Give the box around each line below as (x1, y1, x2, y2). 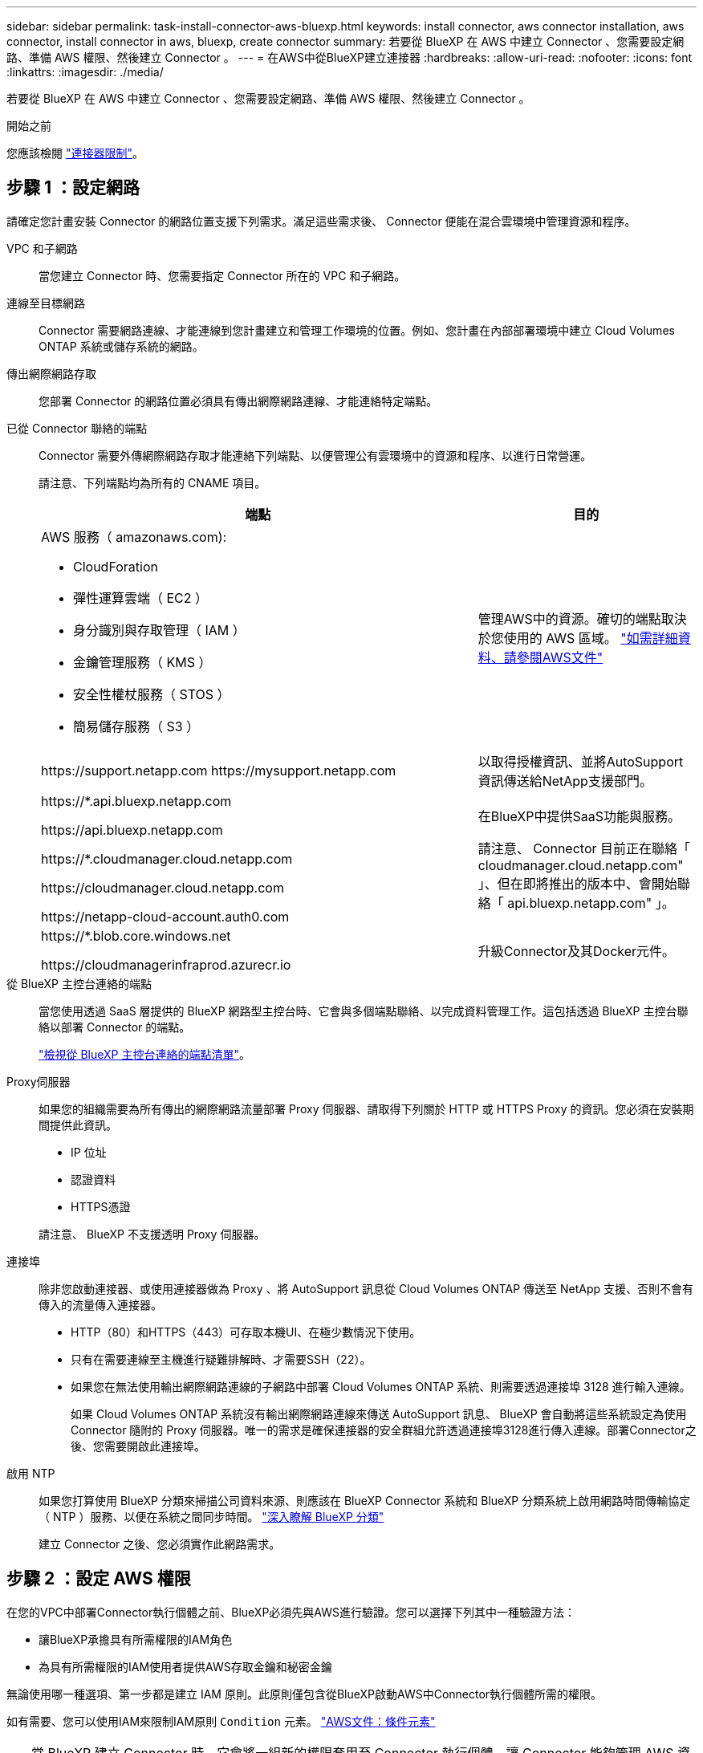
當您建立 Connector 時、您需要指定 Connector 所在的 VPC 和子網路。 (39, 268, 406, 283)
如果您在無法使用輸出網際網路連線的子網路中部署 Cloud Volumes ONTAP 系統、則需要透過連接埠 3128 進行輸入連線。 (71, 1379, 691, 1393)
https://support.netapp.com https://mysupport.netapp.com (41, 762, 396, 779)
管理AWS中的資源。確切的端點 (477, 610, 661, 627)
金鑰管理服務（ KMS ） (73, 653, 212, 670)
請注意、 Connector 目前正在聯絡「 (477, 840, 691, 856)
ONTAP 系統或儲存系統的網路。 (39, 339, 204, 353)
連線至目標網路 (6, 295, 85, 310)
